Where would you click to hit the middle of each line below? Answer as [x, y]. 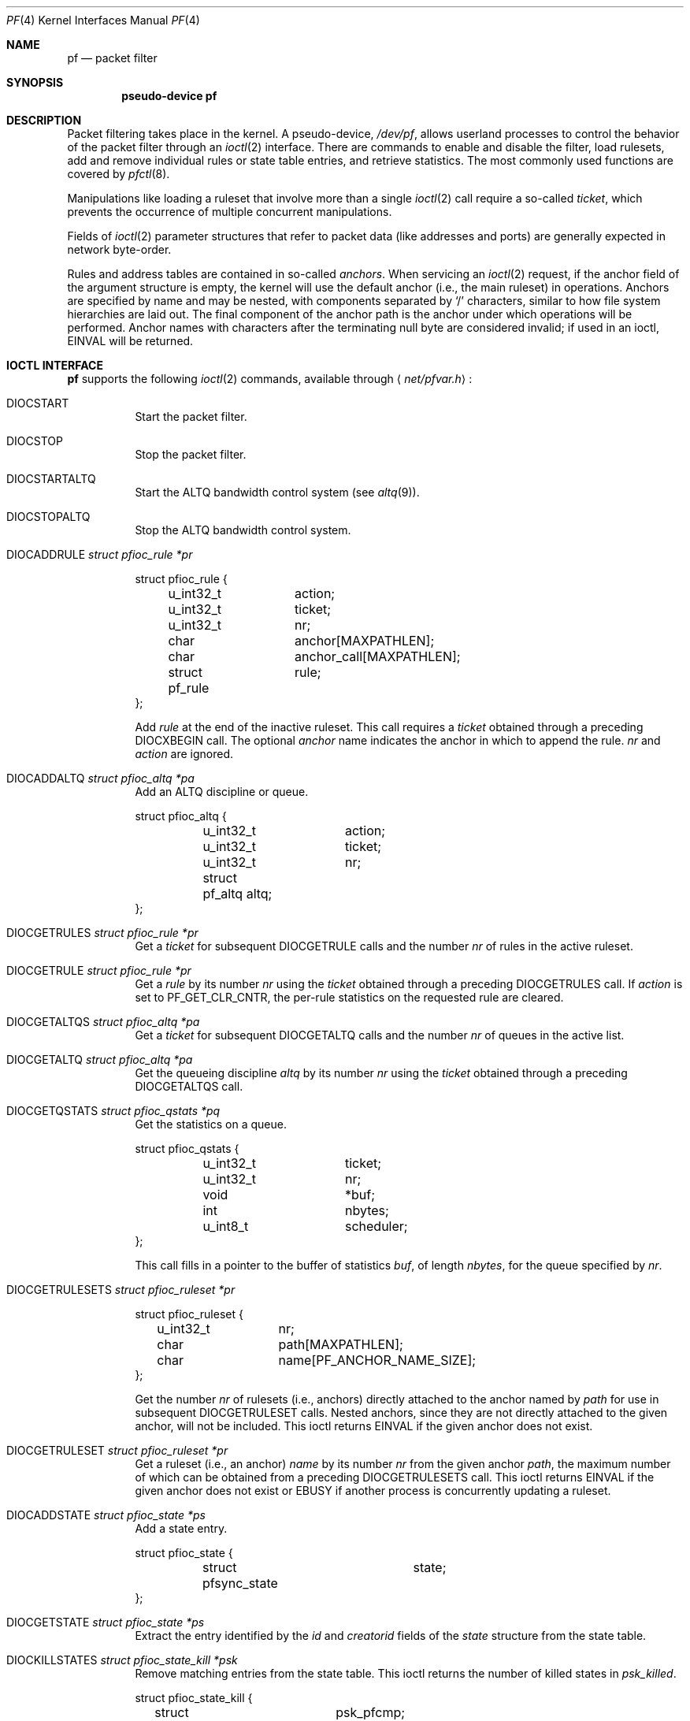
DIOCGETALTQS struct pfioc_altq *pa [103, 1022]
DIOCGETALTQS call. [189, 1086]
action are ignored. [184, 754]
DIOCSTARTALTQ [51, 479]
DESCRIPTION [44, 120]
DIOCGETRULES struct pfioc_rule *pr [102, 933]
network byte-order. [119, 249]
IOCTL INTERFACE [55, 365]
